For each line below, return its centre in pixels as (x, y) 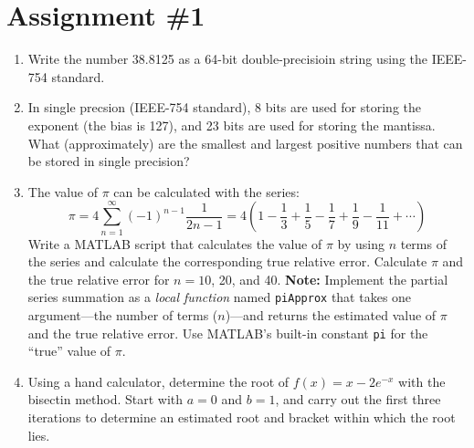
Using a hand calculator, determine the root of (158, 381)
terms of (423, 243)
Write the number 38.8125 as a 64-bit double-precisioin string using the (228, 59)
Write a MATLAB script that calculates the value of (175, 243)
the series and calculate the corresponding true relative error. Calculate (227, 261)
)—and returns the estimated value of (331, 315)
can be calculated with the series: (206, 191)
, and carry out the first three (358, 399)
